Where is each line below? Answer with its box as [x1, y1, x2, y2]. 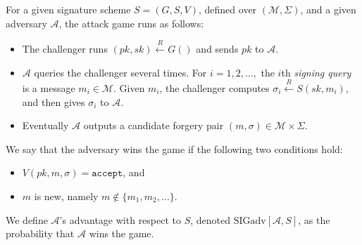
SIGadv [233, 216, 266, 226]
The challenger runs [22, 41, 108, 55]
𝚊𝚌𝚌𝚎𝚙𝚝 [92, 168, 123, 179]
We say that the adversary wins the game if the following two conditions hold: [6, 141, 343, 156]
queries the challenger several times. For [34, 65, 207, 79]
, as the [298, 212, 330, 227]
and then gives [22, 94, 85, 109]
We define [6, 212, 48, 227]
